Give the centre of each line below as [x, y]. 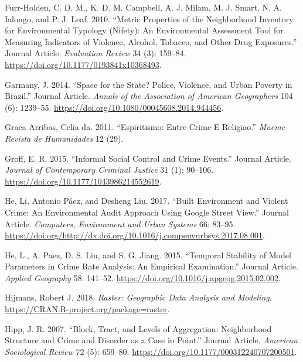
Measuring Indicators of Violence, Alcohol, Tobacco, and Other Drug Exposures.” [151, 41]
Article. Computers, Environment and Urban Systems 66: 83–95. [120, 223]
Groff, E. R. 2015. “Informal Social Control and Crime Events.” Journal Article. [148, 158]
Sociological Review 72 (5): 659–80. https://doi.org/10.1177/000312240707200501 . [151, 351]
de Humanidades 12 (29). [79, 138]
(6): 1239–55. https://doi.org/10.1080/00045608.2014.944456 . [114, 107]
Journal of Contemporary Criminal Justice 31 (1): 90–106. [109, 170]
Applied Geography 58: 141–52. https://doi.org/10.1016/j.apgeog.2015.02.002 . [143, 277]
